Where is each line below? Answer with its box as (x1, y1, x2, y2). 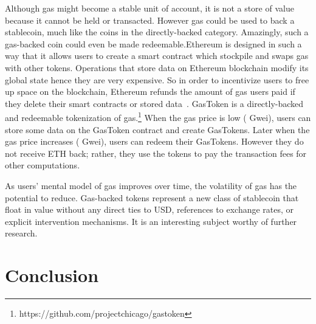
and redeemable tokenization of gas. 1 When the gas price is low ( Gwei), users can (5, 109, 311, 123)
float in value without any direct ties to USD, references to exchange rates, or (5, 203, 294, 216)
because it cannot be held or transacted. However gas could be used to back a (5, 13, 295, 26)
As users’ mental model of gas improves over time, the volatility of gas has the (5, 179, 297, 191)
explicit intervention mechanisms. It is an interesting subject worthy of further (5, 215, 297, 227)
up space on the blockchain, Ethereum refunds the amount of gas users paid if (5, 85, 295, 98)
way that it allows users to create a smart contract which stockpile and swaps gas (5, 49, 309, 62)
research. (5, 227, 38, 240)
